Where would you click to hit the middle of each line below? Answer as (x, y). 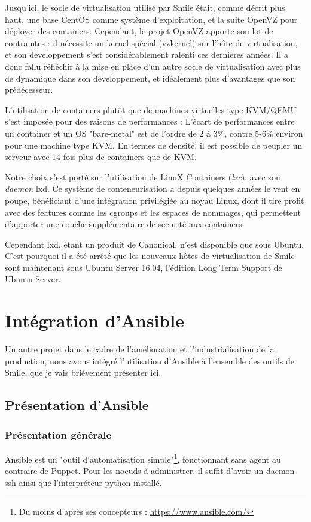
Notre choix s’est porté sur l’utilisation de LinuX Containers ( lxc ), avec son (143, 176)
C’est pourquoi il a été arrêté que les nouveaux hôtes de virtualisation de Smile (150, 256)
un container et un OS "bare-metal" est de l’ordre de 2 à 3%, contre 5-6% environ (154, 133)
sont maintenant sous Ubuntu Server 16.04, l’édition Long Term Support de (144, 267)
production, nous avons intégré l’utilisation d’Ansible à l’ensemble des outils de (150, 360)
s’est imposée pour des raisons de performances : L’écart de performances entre (150, 121)
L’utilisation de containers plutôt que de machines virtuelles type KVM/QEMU (151, 109)
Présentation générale (58, 434)
